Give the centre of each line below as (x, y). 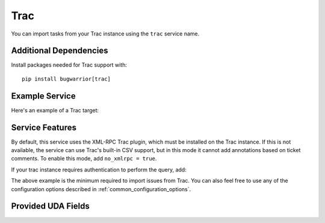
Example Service (43, 96)
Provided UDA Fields (50, 206)
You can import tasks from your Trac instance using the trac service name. (105, 34)
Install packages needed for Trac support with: (69, 65)
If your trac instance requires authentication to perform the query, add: (99, 170)
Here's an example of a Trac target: (55, 110)
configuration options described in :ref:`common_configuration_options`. (101, 189)
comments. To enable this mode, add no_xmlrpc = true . (84, 159)
